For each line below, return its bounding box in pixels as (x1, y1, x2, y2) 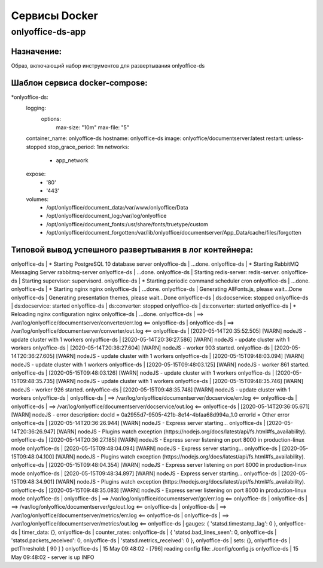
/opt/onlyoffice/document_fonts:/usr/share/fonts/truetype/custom (46, 220, 209, 227)
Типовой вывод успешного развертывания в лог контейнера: (11, 244, 254, 254)
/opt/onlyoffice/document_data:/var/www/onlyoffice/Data (46, 203, 188, 211)
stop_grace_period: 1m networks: (48, 143, 130, 150)
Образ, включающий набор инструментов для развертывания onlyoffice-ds (11, 62, 205, 69)
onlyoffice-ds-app (11, 26, 86, 37)
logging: (26, 105, 47, 112)
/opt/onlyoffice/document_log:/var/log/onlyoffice (46, 212, 167, 220)
